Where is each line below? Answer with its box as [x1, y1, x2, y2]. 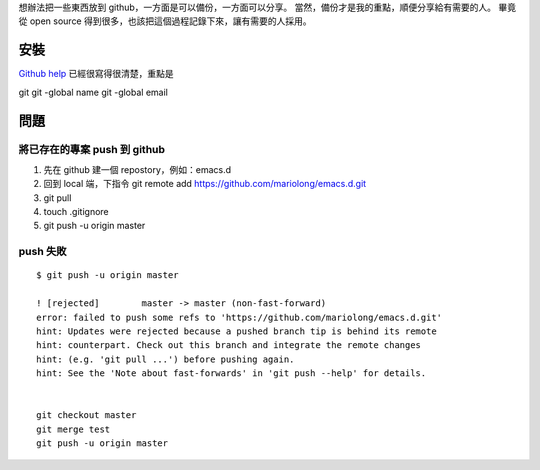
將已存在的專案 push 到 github [18, 143, 165, 157]
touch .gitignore [43, 206, 109, 218]
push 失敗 [18, 245, 67, 259]
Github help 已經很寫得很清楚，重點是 [18, 68, 174, 80]
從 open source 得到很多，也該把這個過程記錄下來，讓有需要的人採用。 [18, 15, 312, 27]
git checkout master [36, 410, 137, 421]
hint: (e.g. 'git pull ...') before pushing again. [36, 353, 295, 365]
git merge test [36, 423, 111, 435]
